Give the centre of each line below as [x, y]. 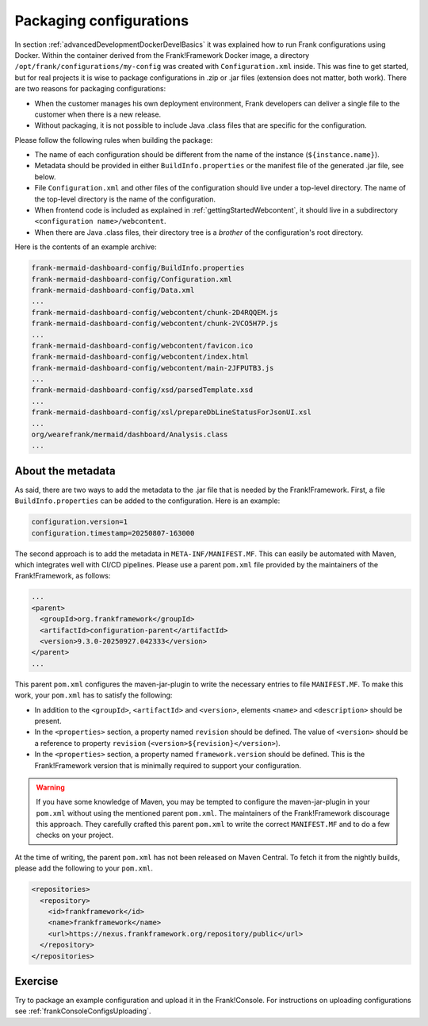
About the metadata [65, 471]
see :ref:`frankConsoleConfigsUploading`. [83, 1011]
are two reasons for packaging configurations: [90, 89]
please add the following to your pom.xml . [84, 868]
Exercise [36, 981]
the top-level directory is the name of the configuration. [125, 199]
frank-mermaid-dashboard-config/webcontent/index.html [140, 357]
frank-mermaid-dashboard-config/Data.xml [113, 290]
